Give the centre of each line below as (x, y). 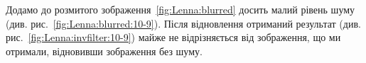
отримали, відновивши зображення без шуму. (104, 51)
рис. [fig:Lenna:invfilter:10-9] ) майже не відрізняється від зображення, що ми (173, 37)
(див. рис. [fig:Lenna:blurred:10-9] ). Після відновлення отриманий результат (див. (183, 23)
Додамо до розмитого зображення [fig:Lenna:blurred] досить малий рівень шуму (181, 9)
